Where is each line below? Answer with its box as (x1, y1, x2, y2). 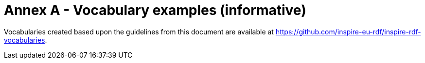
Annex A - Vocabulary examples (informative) (4, 2, 306, 18)
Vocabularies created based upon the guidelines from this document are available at (4, 27, 274, 36)
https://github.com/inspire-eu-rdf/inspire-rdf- (275, 27, 421, 36)
